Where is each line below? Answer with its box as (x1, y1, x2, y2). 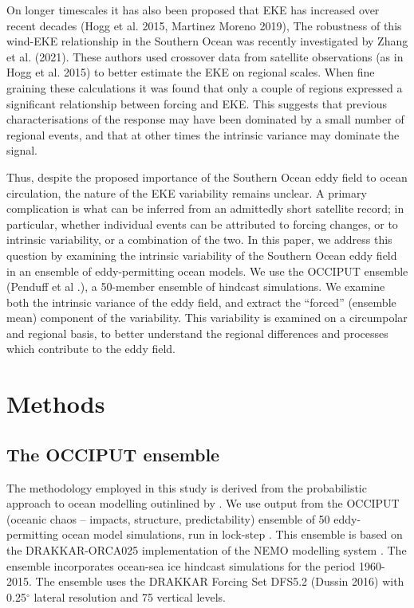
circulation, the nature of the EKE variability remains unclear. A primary (6, 184, 367, 201)
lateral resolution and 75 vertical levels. (34, 588, 226, 605)
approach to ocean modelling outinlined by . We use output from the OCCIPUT (6, 495, 400, 512)
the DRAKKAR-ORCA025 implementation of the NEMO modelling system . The (6, 542, 407, 559)
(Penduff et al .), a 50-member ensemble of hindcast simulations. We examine (6, 278, 385, 295)
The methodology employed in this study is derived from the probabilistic (6, 479, 367, 496)
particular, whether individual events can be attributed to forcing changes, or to (6, 215, 398, 232)
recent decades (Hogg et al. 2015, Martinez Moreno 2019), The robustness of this (6, 17, 402, 33)
